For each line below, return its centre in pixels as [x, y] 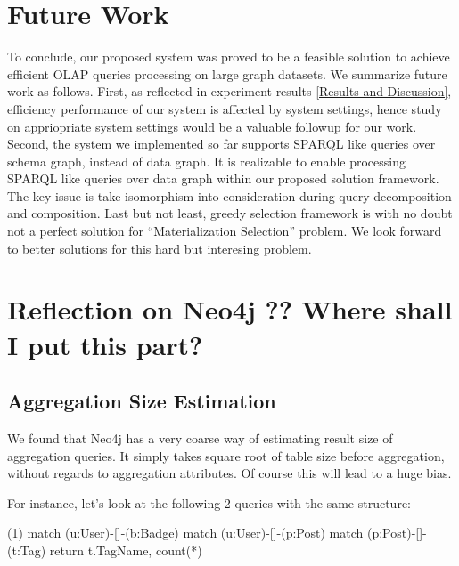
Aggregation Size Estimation [142, 401]
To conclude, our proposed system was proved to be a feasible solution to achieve [229, 57]
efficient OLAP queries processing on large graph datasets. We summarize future [227, 73]
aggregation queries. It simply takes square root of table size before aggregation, [226, 455]
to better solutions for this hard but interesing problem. [160, 248]
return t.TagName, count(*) [126, 550]
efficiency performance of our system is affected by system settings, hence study [225, 108]
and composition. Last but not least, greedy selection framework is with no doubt [230, 213]
